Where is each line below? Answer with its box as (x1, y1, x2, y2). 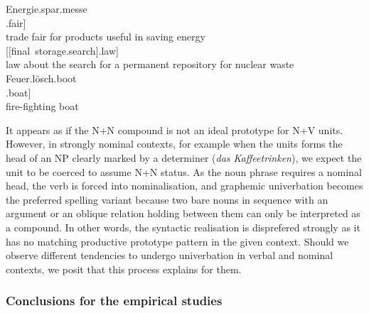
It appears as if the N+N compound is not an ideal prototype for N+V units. (6, 122, 343, 137)
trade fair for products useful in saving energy (6, 29, 205, 44)
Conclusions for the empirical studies (6, 292, 223, 309)
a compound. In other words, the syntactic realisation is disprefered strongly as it (6, 219, 360, 234)
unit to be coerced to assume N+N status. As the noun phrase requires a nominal (6, 164, 362, 179)
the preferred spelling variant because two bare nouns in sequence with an (6, 192, 328, 207)
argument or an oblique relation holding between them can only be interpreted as (6, 206, 360, 221)
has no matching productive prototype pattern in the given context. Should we (6, 234, 349, 248)
